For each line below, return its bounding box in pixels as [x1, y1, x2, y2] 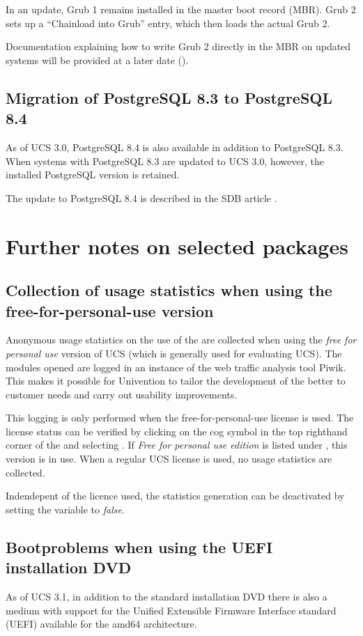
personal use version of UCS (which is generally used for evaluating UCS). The [6, 346, 342, 360]
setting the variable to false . [6, 502, 125, 516]
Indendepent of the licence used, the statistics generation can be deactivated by [6, 488, 345, 503]
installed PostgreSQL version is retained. [6, 167, 180, 182]
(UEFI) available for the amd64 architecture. [6, 616, 197, 631]
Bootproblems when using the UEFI [6, 536, 273, 557]
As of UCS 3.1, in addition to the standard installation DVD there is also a [6, 589, 327, 604]
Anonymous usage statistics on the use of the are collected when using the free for [6, 332, 357, 347]
